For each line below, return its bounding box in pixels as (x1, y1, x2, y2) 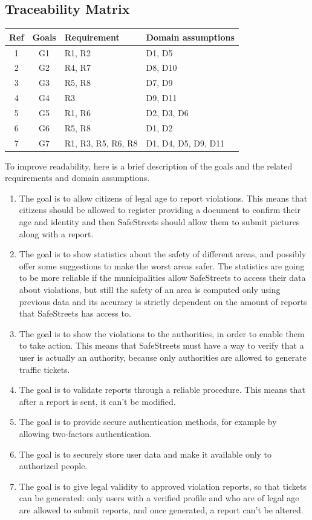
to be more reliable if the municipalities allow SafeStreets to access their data (19, 271, 306, 284)
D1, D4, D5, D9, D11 (146, 136, 225, 149)
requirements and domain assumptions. (5, 171, 150, 184)
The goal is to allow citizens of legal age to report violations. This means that (19, 191, 308, 204)
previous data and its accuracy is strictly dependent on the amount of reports (19, 295, 307, 308)
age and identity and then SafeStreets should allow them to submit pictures (19, 216, 300, 228)
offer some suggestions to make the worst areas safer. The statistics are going (19, 259, 305, 272)
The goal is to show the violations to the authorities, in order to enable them (19, 327, 305, 340)
